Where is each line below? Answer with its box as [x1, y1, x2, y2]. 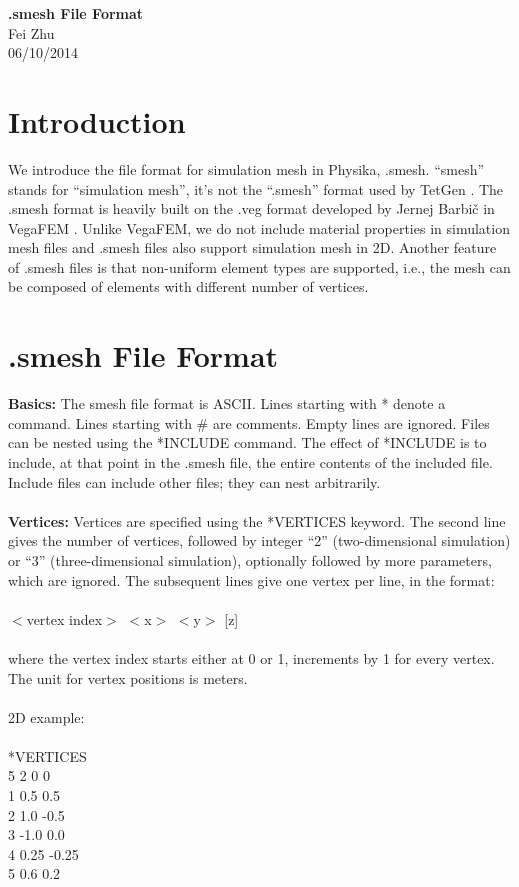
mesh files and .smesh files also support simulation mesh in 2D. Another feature [8, 237, 497, 258]
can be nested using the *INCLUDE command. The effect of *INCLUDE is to [8, 432, 487, 453]
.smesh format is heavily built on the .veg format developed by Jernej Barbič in [8, 198, 495, 219]
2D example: [8, 706, 85, 727]
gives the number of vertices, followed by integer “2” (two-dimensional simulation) [8, 530, 511, 551]
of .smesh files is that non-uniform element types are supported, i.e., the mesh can [8, 256, 511, 277]
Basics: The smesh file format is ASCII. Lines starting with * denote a [8, 393, 446, 414]
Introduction [8, 100, 186, 141]
